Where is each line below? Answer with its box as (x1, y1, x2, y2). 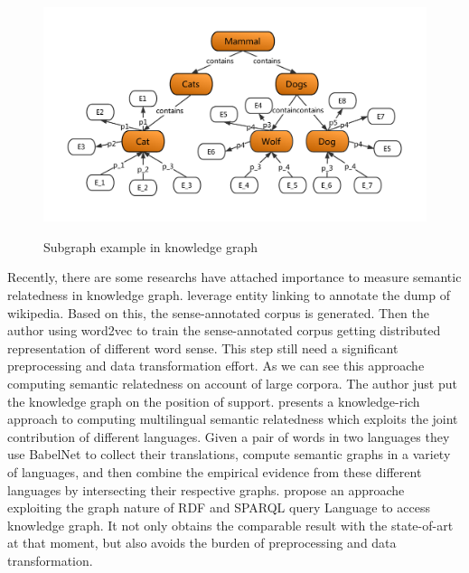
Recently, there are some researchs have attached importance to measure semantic (7, 268, 462, 286)
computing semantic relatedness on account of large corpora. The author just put (7, 374, 457, 392)
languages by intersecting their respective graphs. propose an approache (7, 480, 405, 499)
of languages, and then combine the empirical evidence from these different (7, 462, 422, 481)
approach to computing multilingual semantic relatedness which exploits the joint (7, 409, 458, 428)
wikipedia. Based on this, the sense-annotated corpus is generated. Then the (7, 303, 429, 322)
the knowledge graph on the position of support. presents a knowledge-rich (7, 391, 420, 410)
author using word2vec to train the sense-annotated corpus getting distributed (7, 321, 441, 340)
